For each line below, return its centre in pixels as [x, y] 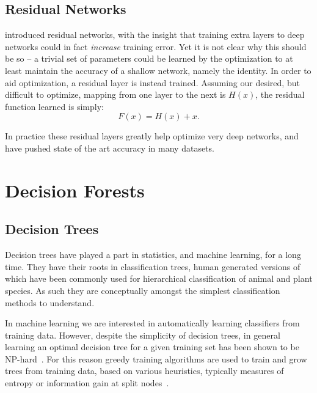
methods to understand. [50, 302]
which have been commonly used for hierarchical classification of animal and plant [159, 278]
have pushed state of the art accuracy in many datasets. [110, 148]
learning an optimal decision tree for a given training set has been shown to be [152, 347]
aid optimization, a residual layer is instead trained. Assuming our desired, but [152, 82]
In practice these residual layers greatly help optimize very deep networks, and [152, 136]
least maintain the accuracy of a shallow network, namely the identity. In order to [158, 70]
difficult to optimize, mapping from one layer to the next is [115, 94]
